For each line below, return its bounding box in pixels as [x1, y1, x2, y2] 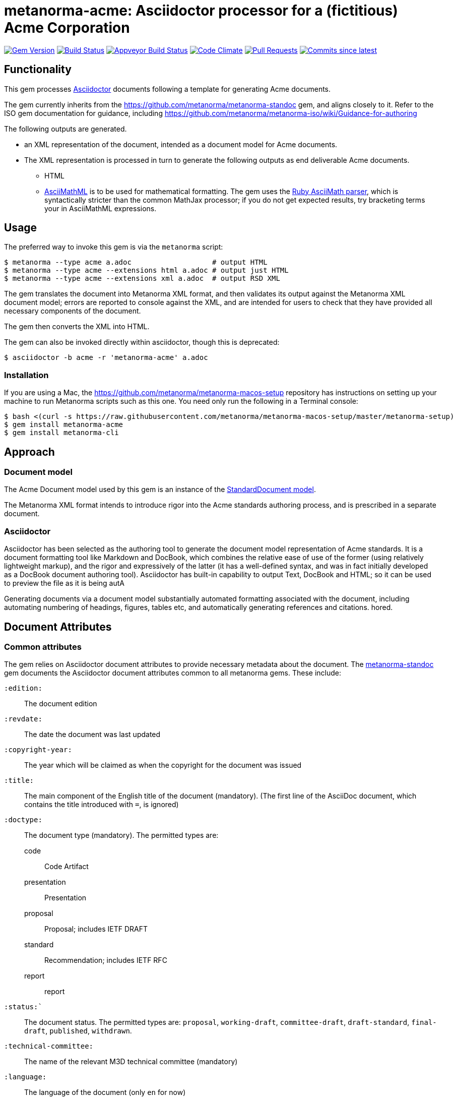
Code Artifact [44, 862, 89, 871]
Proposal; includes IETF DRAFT [44, 925, 148, 934]
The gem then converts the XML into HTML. [4, 322, 150, 331]
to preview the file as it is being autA [4, 579, 124, 588]
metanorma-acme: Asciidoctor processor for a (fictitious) [4, 2, 398, 19]
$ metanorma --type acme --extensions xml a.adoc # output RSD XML [4, 274, 280, 283]
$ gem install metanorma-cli [4, 429, 119, 437]
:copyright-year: [4, 746, 72, 754]
